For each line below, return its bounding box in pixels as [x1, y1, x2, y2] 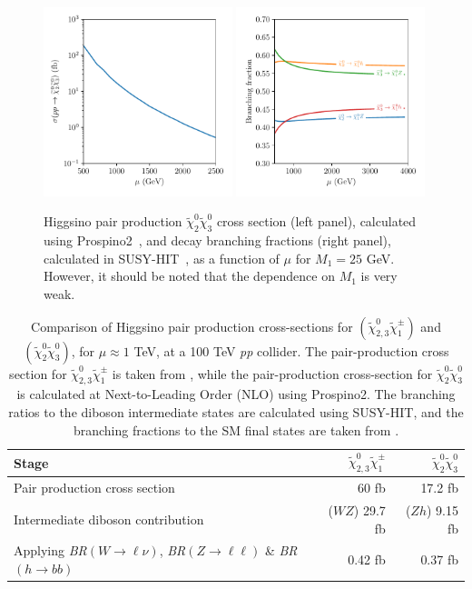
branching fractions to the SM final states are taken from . [73, 420, 399, 439]
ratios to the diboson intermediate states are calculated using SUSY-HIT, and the [8, 402, 464, 421]
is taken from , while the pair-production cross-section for [112, 364, 433, 383]
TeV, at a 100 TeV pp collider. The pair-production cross [133, 341, 449, 360]
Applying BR [14, 541, 87, 560]
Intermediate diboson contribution [14, 509, 204, 528]
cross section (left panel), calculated [216, 212, 417, 231]
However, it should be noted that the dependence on [44, 266, 335, 285]
